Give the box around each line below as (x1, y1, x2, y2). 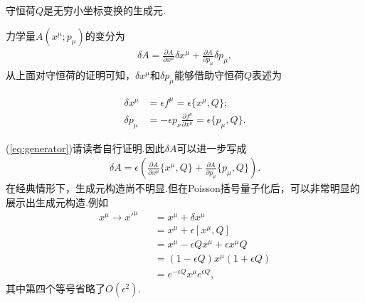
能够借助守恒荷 (174, 68, 244, 83)
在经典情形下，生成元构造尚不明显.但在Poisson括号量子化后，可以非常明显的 (6, 181, 360, 196)
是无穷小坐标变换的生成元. (43, 3, 166, 17)
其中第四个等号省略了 (6, 281, 105, 296)
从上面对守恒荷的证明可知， (6, 68, 135, 83)
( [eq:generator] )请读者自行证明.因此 (6, 140, 165, 155)
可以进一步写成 (176, 140, 247, 155)
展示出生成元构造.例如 (6, 194, 108, 209)
